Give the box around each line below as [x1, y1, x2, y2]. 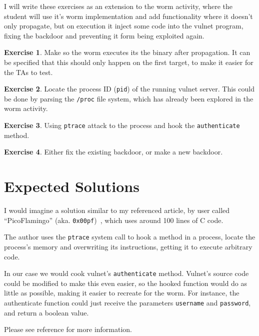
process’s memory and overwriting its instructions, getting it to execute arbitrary [4, 241, 252, 251]
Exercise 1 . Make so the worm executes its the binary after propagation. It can [4, 47, 250, 57]
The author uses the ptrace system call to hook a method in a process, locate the [4, 231, 255, 242]
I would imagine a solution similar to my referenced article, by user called [4, 205, 230, 215]
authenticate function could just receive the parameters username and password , [4, 297, 251, 307]
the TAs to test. [4, 66, 53, 77]
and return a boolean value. [4, 307, 89, 317]
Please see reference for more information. [4, 324, 132, 334]
